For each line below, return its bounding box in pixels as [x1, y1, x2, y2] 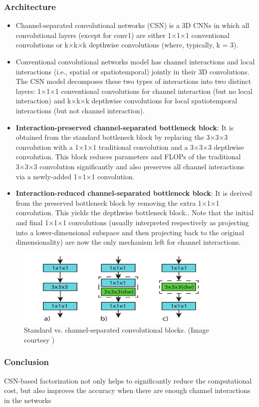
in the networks [4, 395, 51, 405]
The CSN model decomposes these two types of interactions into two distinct [15, 76, 252, 86]
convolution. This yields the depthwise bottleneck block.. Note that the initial [15, 207, 254, 218]
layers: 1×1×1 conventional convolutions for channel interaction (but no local [15, 85, 253, 96]
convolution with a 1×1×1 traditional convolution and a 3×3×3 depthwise [15, 141, 244, 152]
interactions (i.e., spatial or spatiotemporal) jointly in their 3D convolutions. [15, 66, 250, 76]
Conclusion [4, 356, 49, 368]
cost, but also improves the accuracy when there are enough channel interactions [4, 385, 251, 396]
